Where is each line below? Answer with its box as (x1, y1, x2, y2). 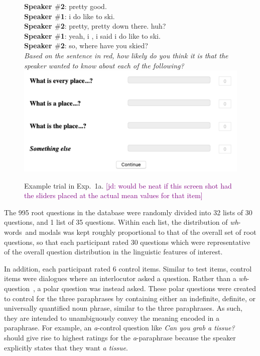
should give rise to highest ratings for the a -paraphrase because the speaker (4, 332, 236, 342)
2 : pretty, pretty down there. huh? (60, 21, 166, 31)
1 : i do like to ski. (60, 11, 115, 21)
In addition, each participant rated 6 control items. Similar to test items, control (4, 263, 252, 274)
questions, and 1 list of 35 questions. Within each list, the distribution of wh (4, 217, 238, 227)
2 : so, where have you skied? (60, 40, 148, 51)
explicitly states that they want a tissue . (4, 342, 128, 352)
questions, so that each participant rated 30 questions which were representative (4, 236, 250, 247)
